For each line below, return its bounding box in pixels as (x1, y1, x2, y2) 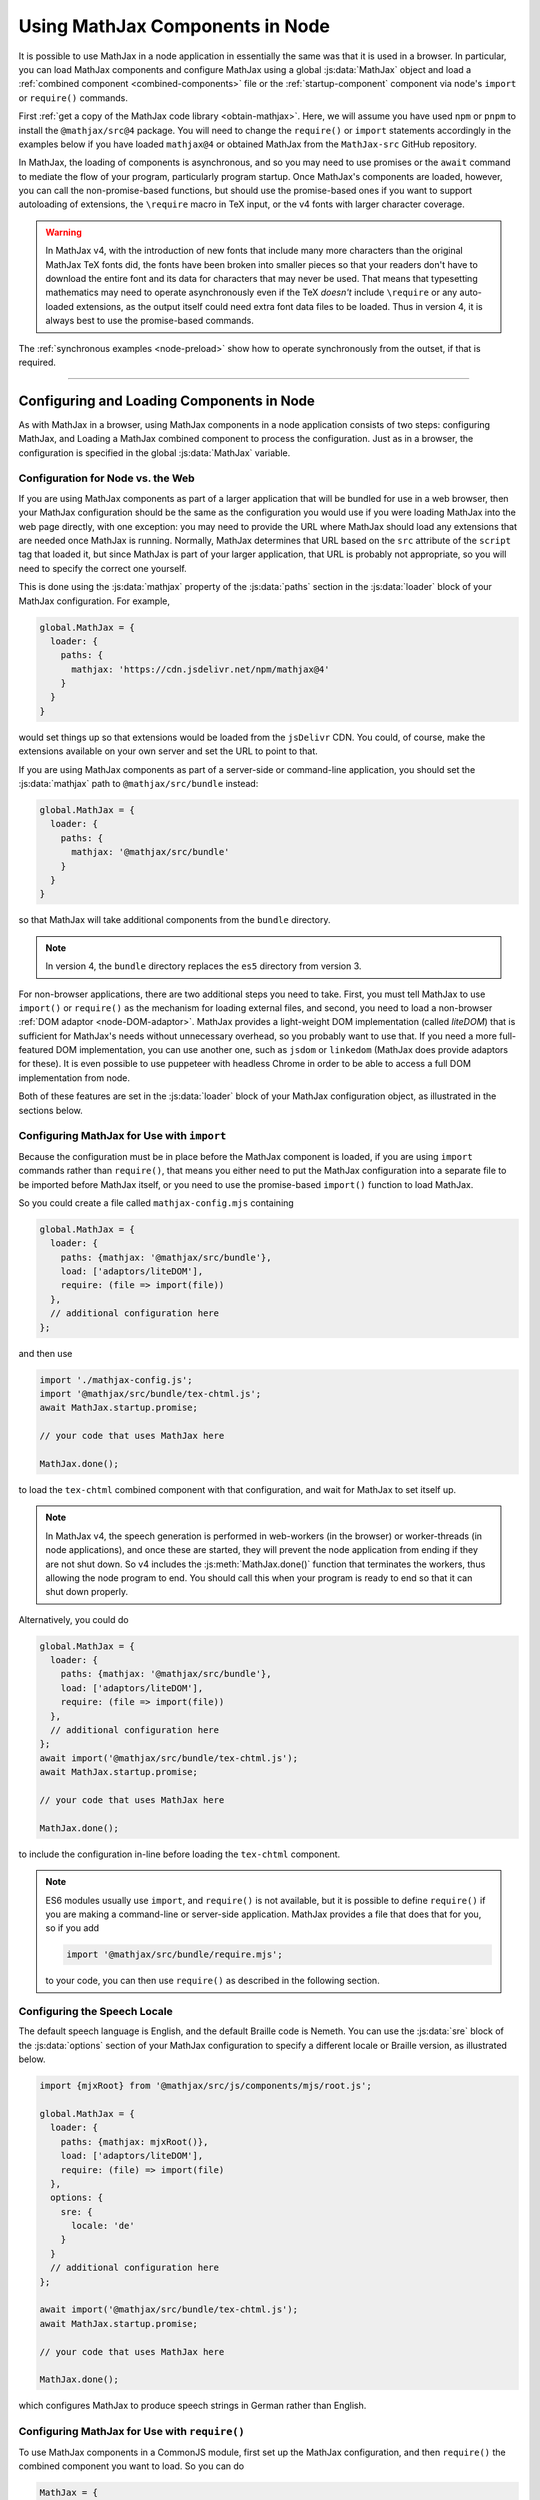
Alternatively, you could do (18, 1613, 129, 1625)
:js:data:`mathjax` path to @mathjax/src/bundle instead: (18, 778, 259, 790)
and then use (18, 1347, 73, 1359)
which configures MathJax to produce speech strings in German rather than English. (18, 2400, 367, 2412)
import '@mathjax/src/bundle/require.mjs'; (66, 1949, 284, 1960)
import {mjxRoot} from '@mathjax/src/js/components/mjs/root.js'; (39, 2080, 372, 2092)
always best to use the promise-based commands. (45, 315, 255, 327)
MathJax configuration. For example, (18, 595, 170, 607)
